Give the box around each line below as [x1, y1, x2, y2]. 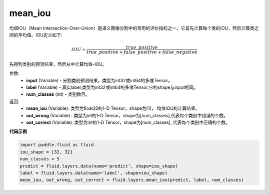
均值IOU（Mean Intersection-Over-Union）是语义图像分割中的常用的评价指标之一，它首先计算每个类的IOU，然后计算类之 [9, 25, 259, 31]
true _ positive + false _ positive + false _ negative [86, 49, 197, 55]
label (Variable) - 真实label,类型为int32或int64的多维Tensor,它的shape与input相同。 [26, 84, 198, 90]
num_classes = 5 [19, 156, 60, 162]
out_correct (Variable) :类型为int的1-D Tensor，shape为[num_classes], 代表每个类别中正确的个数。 [26, 119, 230, 125]
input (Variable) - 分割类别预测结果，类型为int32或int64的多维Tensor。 [26, 77, 172, 83]
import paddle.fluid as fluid [19, 142, 94, 148]
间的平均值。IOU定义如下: [9, 32, 62, 38]
